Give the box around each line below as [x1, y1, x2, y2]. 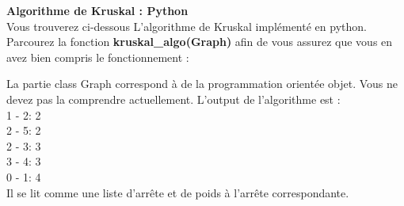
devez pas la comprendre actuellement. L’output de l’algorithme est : [6, 90, 341, 107]
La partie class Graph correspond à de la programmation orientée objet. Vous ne [6, 75, 398, 92]
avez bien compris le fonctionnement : [6, 48, 189, 65]
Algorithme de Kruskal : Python [6, 2, 189, 18]
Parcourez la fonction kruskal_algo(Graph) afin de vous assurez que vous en [6, 33, 393, 50]
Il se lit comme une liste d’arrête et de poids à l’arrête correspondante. [6, 184, 349, 200]
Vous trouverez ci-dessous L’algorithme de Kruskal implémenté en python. [6, 17, 367, 34]
